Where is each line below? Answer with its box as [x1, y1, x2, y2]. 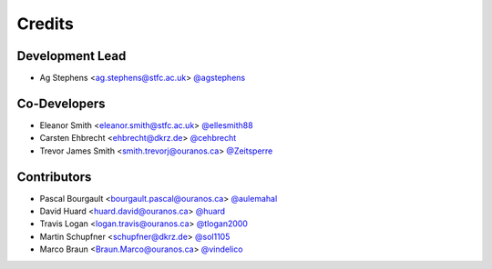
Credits [16, 14, 75, 34]
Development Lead [16, 48, 127, 64]
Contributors [16, 169, 92, 184]
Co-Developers [16, 95, 106, 111]
